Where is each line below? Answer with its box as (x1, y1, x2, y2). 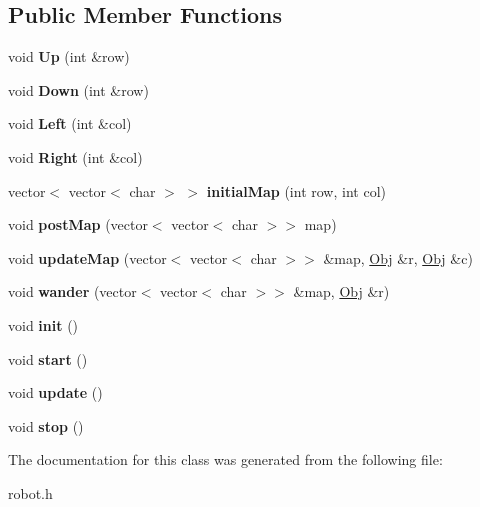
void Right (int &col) (8, 146, 143, 167)
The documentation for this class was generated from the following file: (8, 449, 443, 470)
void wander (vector (8, 281, 137, 302)
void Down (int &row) (8, 79, 149, 100)
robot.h (8, 482, 53, 503)
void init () (8, 314, 79, 335)
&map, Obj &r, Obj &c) (323, 247, 473, 268)
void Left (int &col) (8, 113, 132, 134)
